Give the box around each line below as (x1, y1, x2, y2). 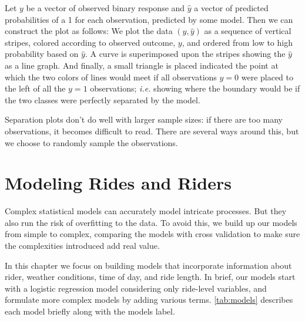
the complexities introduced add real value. (5, 239, 160, 252)
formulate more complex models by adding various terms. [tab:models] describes (5, 293, 293, 306)
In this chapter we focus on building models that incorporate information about (5, 259, 292, 271)
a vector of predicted (194, 2, 269, 13)
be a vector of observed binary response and (26, 2, 185, 13)
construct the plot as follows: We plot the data (5, 25, 173, 37)
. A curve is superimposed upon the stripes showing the (85, 48, 286, 60)
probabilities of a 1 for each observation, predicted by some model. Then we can (5, 13, 293, 25)
